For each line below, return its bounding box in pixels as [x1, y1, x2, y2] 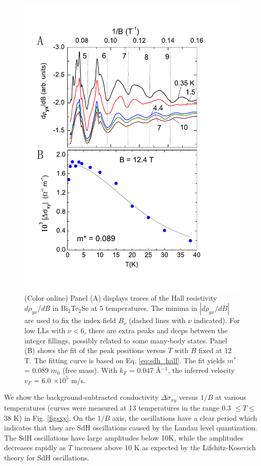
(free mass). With [62, 365, 118, 375]
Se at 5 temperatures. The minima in [81, 303, 197, 313]
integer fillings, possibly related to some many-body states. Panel [24, 335, 227, 345]
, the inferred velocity [167, 365, 235, 375]
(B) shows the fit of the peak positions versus [24, 345, 166, 356]
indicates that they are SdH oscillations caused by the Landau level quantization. [4, 422, 257, 433]
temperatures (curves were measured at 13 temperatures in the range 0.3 [4, 402, 231, 413]
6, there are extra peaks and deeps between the [80, 325, 228, 335]
